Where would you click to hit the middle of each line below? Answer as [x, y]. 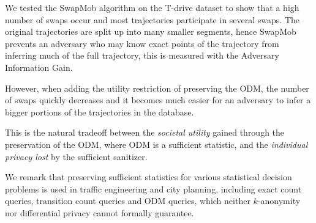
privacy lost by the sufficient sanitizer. [76, 156]
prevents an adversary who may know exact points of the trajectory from [142, 43]
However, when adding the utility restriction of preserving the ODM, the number [157, 88]
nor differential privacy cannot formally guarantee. [100, 212]
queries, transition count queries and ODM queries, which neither [128, 201]
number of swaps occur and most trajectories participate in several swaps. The [152, 19]
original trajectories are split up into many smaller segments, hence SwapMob [151, 31]
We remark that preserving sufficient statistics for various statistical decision [149, 177]
